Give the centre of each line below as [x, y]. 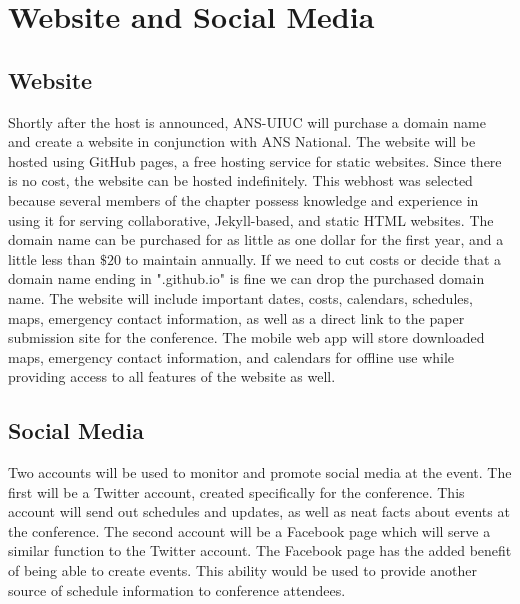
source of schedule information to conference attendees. [177, 589]
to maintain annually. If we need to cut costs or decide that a [313, 258]
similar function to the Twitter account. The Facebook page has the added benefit [260, 550]
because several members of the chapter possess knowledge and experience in [243, 199]
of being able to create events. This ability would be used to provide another [242, 570]
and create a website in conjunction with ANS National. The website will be [242, 141]
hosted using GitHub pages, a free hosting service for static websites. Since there [255, 160]
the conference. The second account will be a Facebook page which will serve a [249, 530]
